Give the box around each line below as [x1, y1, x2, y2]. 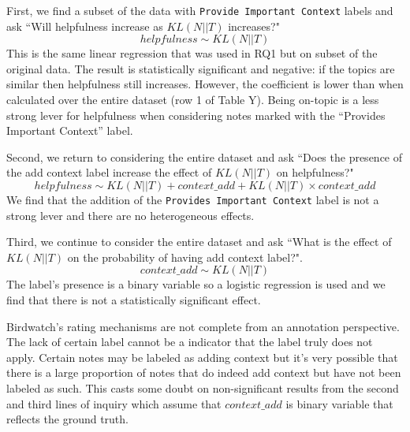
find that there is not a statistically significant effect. [6, 292, 261, 308]
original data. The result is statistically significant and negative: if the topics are [6, 60, 395, 76]
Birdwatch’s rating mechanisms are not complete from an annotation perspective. [6, 318, 400, 334]
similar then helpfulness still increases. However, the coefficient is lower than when [6, 76, 404, 92]
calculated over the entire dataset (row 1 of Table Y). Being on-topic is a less [6, 91, 379, 108]
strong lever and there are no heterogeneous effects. [6, 207, 255, 223]
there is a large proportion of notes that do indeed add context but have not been [6, 364, 401, 381]
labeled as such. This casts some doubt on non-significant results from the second [6, 380, 399, 396]
